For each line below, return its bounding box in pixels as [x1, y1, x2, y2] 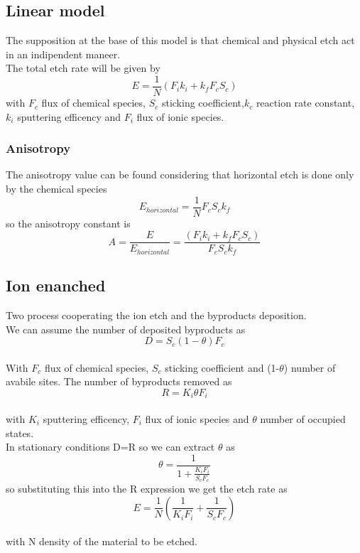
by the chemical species [6, 181, 107, 196]
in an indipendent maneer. [6, 46, 121, 61]
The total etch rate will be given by [6, 60, 160, 75]
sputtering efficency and [17, 109, 121, 124]
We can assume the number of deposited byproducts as [6, 321, 246, 336]
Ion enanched [6, 274, 106, 296]
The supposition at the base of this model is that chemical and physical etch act [6, 33, 355, 48]
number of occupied [260, 412, 346, 426]
